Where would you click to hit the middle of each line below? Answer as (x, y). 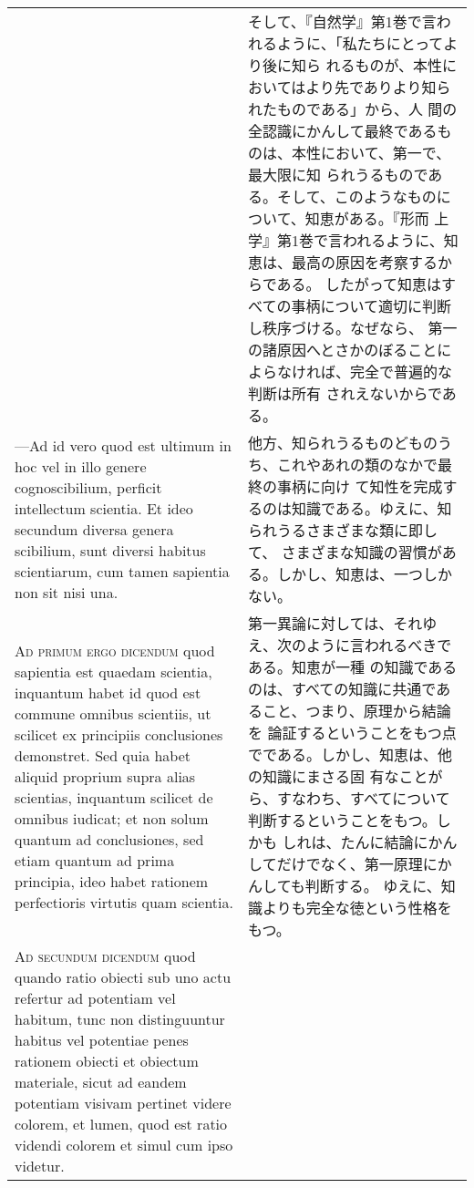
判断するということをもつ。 (342, 820)
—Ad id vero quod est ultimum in (123, 445)
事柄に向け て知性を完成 (360, 486)
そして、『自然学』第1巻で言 (342, 21)
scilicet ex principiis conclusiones (119, 734)
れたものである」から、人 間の (353, 109)
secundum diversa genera (94, 529)
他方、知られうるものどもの (343, 443)
